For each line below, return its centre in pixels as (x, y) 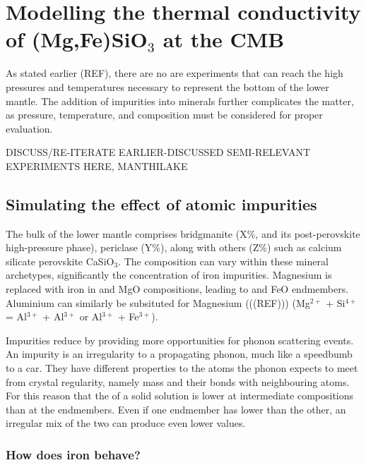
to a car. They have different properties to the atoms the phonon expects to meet (182, 368)
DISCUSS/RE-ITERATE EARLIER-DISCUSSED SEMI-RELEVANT (158, 152)
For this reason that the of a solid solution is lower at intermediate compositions (180, 395)
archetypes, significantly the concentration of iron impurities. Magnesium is (169, 275)
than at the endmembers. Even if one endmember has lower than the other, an (176, 409)
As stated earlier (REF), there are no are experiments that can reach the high (175, 73)
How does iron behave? (73, 454)
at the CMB (224, 39)
